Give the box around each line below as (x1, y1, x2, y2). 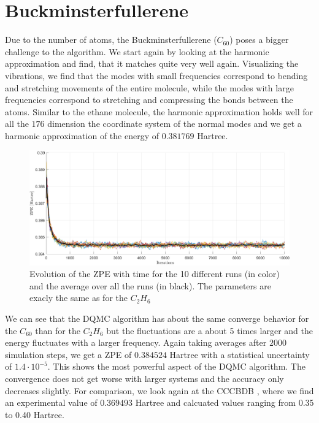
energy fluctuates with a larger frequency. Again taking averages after (5, 336, 267, 349)
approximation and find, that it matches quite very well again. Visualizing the (5, 57, 299, 70)
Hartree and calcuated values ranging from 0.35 (135, 396, 314, 409)
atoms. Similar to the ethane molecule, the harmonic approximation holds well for (5, 105, 313, 118)
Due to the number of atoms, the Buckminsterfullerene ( (5, 33, 217, 46)
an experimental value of (5, 396, 98, 409)
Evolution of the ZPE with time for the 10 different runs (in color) (29, 267, 280, 280)
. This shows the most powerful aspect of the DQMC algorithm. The (47, 360, 306, 373)
